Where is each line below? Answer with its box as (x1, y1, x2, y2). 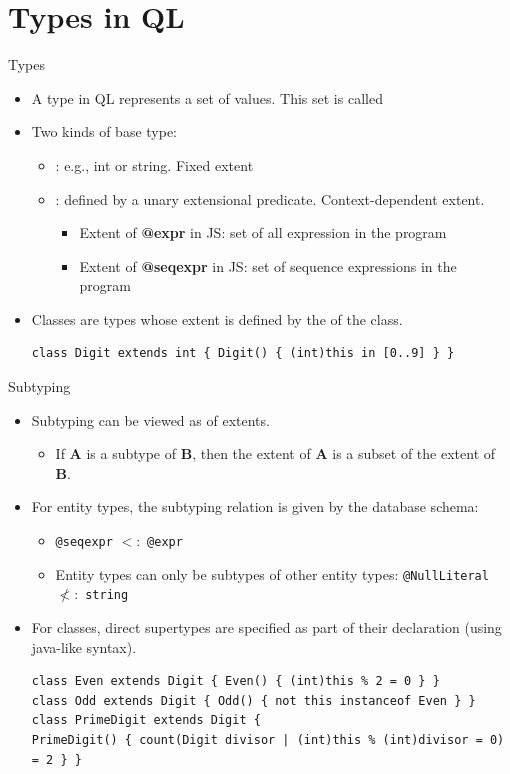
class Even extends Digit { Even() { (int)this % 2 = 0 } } (31, 674, 440, 689)
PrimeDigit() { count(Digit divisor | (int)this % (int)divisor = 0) (31, 732, 505, 747)
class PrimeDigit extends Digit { (31, 713, 261, 728)
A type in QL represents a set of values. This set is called (31, 87, 383, 108)
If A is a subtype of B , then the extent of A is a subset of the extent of (55, 443, 496, 464)
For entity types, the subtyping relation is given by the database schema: (31, 496, 479, 517)
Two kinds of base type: (31, 121, 178, 142)
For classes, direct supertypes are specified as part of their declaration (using (31, 617, 502, 637)
